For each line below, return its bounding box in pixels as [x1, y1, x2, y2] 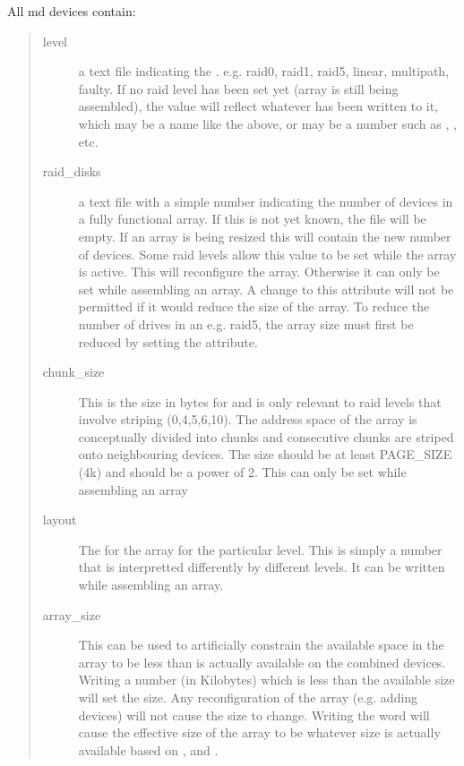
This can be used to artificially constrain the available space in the [78, 635, 444, 654]
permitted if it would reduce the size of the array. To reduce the [78, 297, 430, 316]
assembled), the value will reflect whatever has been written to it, [78, 97, 439, 115]
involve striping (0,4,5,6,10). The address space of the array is [78, 410, 417, 429]
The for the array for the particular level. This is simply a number [78, 540, 443, 558]
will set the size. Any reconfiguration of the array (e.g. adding [78, 688, 418, 706]
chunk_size [42, 362, 105, 381]
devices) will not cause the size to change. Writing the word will [78, 705, 430, 724]
